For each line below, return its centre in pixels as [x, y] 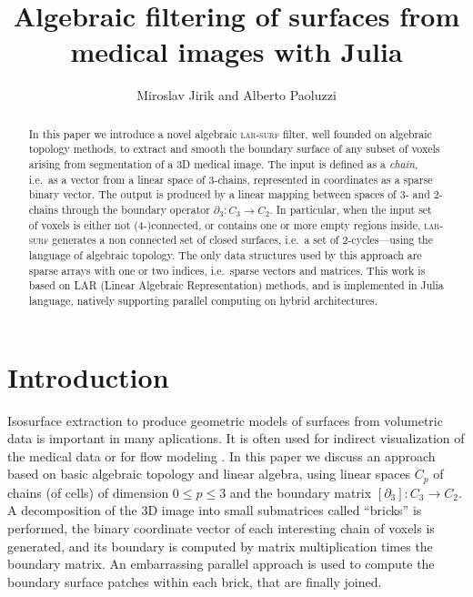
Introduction [88, 376]
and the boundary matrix [301, 492]
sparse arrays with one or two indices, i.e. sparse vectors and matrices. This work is [227, 270]
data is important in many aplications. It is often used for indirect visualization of [236, 438]
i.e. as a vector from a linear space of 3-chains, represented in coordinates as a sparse [231, 179]
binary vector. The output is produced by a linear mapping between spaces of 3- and [229, 194]
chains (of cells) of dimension [88, 492]
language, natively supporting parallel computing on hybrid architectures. [203, 300]
